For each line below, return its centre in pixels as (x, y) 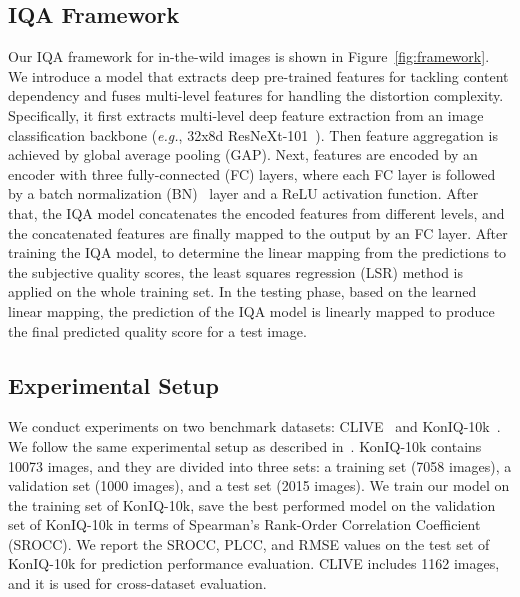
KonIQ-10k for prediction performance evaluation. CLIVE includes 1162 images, (254, 563)
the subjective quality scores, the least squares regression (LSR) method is (236, 271)
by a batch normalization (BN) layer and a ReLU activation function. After (243, 193)
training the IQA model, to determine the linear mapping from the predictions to (257, 252)
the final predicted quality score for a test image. (157, 330)
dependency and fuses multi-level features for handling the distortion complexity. (256, 95)
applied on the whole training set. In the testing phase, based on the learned (242, 291)
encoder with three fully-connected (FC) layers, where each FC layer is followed (252, 173)
